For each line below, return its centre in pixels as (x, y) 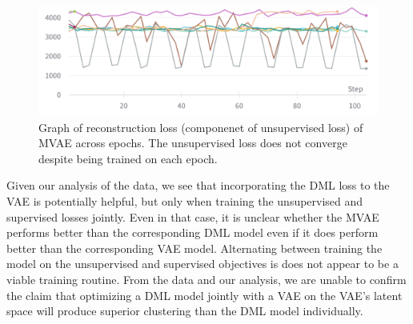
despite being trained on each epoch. (128, 158)
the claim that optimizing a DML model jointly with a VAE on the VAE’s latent (204, 295)
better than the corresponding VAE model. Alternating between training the (194, 248)
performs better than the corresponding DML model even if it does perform (192, 232)
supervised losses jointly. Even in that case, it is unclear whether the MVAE (193, 216)
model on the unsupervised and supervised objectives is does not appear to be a (202, 264)
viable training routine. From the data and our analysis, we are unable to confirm (206, 279)
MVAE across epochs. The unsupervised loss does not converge (193, 143)
